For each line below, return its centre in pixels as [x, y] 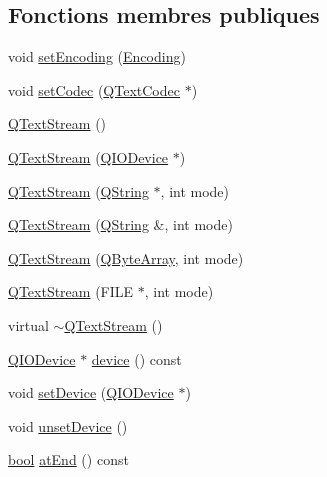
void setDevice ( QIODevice [91, 392]
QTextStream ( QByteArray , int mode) [126, 257]
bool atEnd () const [68, 459]
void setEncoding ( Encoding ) [97, 56]
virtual [28, 324]
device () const [136, 358]
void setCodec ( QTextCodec [94, 89]
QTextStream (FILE [71, 291]
